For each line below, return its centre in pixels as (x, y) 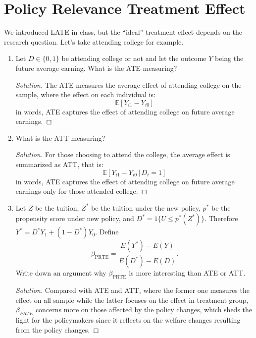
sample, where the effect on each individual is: (85, 94)
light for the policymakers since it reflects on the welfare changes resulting (128, 320)
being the (229, 58)
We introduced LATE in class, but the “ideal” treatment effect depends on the (123, 32)
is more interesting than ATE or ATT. (187, 273)
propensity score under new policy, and (75, 218)
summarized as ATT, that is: (59, 164)
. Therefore (221, 218)
